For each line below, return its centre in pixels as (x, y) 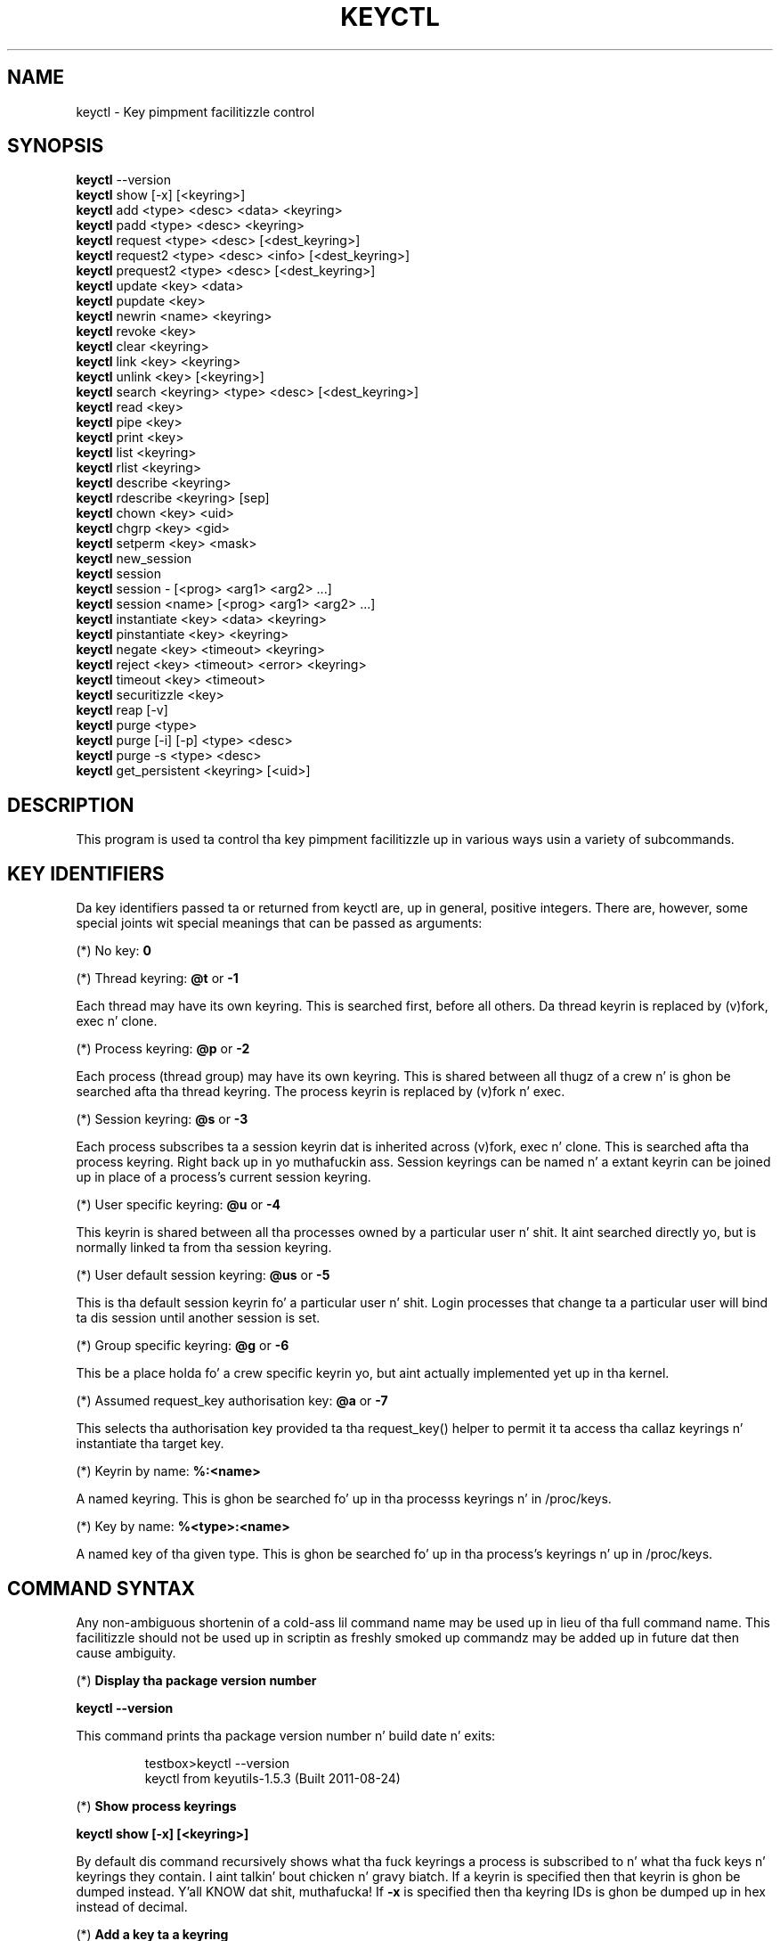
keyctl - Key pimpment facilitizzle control (195, 111)
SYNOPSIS (56, 146)
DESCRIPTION (71, 805)
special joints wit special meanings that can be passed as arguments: (279, 923)
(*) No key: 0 (114, 951)
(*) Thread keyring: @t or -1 (157, 979)
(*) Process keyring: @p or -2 (163, 1049)
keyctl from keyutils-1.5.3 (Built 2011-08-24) (272, 1778)
